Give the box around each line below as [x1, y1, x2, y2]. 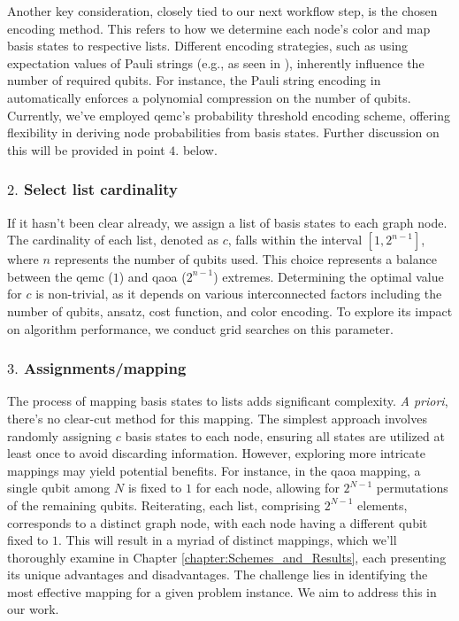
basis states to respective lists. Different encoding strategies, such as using [7, 36, 409, 55]
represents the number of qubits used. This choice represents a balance [54, 250, 437, 268]
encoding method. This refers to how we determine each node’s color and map [7, 19, 431, 37]
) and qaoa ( [119, 267, 187, 285]
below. [182, 140, 218, 159]
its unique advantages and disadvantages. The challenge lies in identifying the [7, 565, 428, 584]
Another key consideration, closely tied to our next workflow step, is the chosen [7, 2, 438, 19]
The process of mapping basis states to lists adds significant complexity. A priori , [7, 392, 448, 410]
